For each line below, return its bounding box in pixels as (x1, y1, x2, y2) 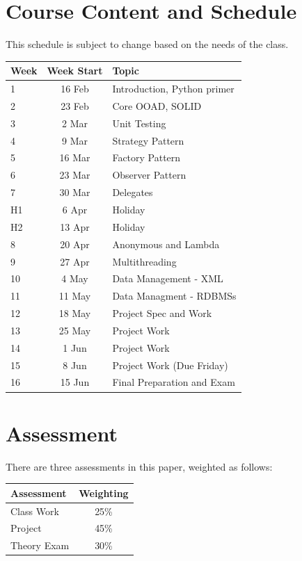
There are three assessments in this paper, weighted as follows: (6, 459, 273, 473)
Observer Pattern (112, 168, 186, 182)
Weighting (79, 485, 129, 500)
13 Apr (60, 219, 90, 234)
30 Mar (59, 185, 90, 200)
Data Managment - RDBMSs (112, 288, 237, 303)
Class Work (10, 503, 59, 518)
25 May (58, 323, 91, 337)
